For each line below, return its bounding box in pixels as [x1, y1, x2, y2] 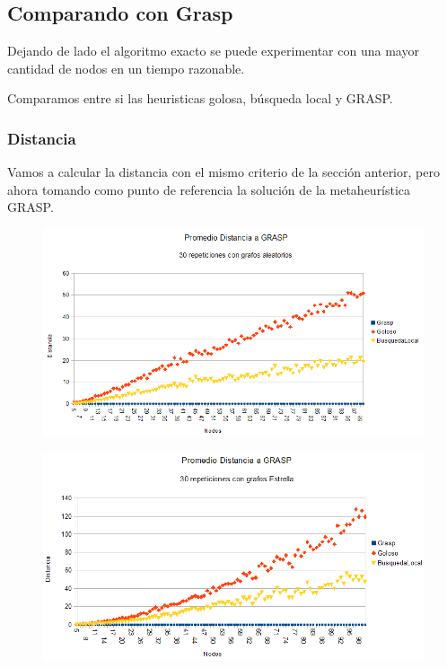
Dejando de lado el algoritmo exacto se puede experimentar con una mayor [7, 41, 419, 60]
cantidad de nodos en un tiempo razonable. [7, 58, 245, 77]
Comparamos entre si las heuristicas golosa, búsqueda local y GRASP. [7, 89, 393, 108]
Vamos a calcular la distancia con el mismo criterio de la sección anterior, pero [7, 163, 440, 181]
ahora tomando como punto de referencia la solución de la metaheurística [7, 180, 411, 198]
